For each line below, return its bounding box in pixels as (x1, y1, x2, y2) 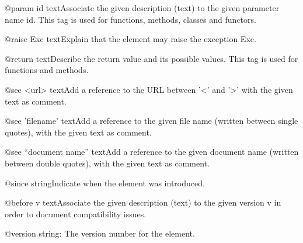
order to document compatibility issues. (5, 207, 147, 220)
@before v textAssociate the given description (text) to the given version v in (5, 196, 281, 209)
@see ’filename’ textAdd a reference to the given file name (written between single (5, 114, 298, 127)
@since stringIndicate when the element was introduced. (5, 176, 205, 189)
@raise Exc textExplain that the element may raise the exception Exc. (5, 33, 256, 45)
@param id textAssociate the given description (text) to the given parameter (5, 2, 280, 13)
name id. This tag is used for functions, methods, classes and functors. (5, 13, 256, 25)
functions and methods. (5, 64, 89, 76)
